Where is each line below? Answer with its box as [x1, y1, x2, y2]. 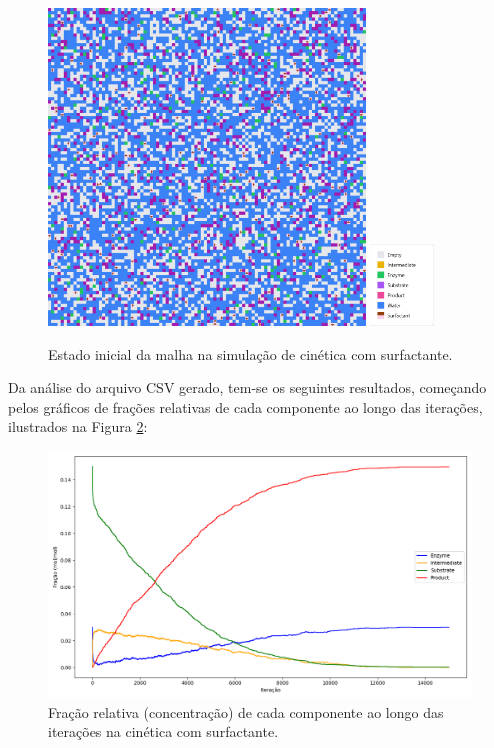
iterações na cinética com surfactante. [48, 721, 279, 742]
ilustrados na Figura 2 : [8, 416, 148, 437]
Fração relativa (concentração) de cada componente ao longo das [48, 701, 444, 722]
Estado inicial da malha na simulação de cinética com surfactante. [48, 343, 453, 364]
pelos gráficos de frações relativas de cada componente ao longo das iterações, [8, 396, 483, 417]
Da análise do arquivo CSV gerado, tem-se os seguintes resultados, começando [8, 377, 487, 398]
